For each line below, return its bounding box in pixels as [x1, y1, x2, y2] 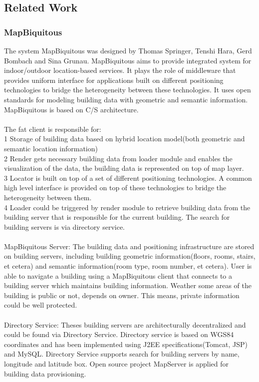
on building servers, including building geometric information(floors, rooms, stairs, [4, 251, 256, 261]
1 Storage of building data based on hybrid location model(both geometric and [4, 133, 245, 144]
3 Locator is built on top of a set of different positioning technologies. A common [4, 172, 252, 183]
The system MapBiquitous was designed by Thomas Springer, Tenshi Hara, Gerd [4, 45, 252, 55]
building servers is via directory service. [4, 221, 125, 232]
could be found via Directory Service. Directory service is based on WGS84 [4, 329, 234, 340]
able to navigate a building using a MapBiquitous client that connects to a [4, 270, 233, 281]
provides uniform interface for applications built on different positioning [4, 74, 224, 85]
